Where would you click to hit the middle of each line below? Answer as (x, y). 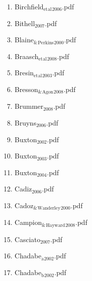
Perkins (46, 43)
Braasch (27, 56)
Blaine (24, 40)
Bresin (24, 73)
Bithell (25, 23)
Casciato (27, 239)
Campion (28, 222)
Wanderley (49, 208)
